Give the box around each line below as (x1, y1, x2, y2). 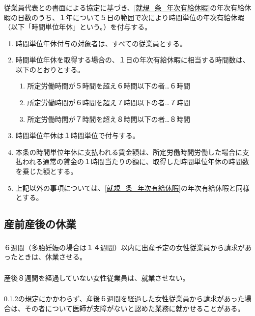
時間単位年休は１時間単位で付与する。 (15, 130, 140, 141)
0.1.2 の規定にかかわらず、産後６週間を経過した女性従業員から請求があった (4, 293, 245, 304)
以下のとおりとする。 (15, 64, 85, 74)
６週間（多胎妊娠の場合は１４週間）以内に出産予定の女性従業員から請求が (4, 242, 245, 252)
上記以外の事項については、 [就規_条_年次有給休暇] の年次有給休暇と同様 (15, 182, 250, 193)
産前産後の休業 (4, 216, 76, 231)
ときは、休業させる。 (17, 252, 86, 262)
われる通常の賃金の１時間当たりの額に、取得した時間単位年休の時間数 (22, 156, 249, 167)
